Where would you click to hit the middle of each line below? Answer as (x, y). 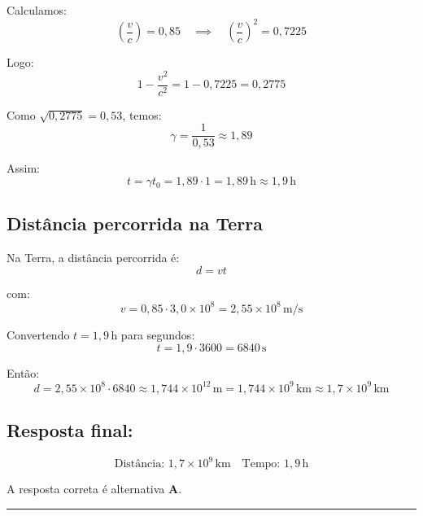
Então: (23, 372)
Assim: (23, 168)
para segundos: (158, 334)
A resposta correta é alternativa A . (94, 489)
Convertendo (38, 334)
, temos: (142, 114)
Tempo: (261, 464)
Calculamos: (37, 10)
